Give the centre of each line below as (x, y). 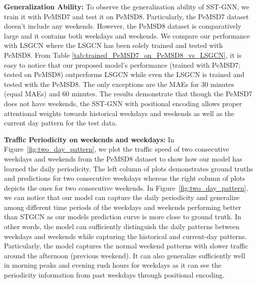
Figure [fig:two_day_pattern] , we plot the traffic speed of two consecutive (117, 149)
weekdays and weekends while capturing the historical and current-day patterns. (126, 236)
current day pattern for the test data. (61, 123)
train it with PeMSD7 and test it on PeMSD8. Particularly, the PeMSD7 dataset (127, 16)
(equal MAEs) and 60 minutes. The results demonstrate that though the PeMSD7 (128, 94)
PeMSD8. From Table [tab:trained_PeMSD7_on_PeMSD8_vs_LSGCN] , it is (123, 55)
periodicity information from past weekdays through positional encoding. (114, 275)
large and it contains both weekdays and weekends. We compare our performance (127, 35)
